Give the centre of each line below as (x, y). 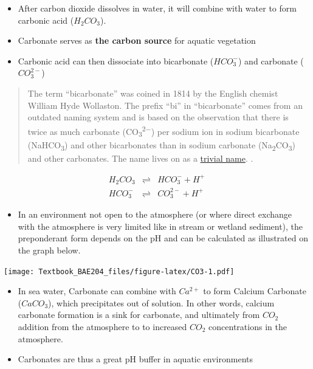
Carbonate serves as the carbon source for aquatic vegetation (137, 40)
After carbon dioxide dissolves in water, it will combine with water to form (157, 8)
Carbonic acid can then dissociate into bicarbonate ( (116, 60)
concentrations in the (248, 327)
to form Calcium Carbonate (255, 291)
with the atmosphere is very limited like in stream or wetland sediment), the (160, 226)
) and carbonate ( (271, 60)
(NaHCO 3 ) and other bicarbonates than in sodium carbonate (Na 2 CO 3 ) (161, 145)
